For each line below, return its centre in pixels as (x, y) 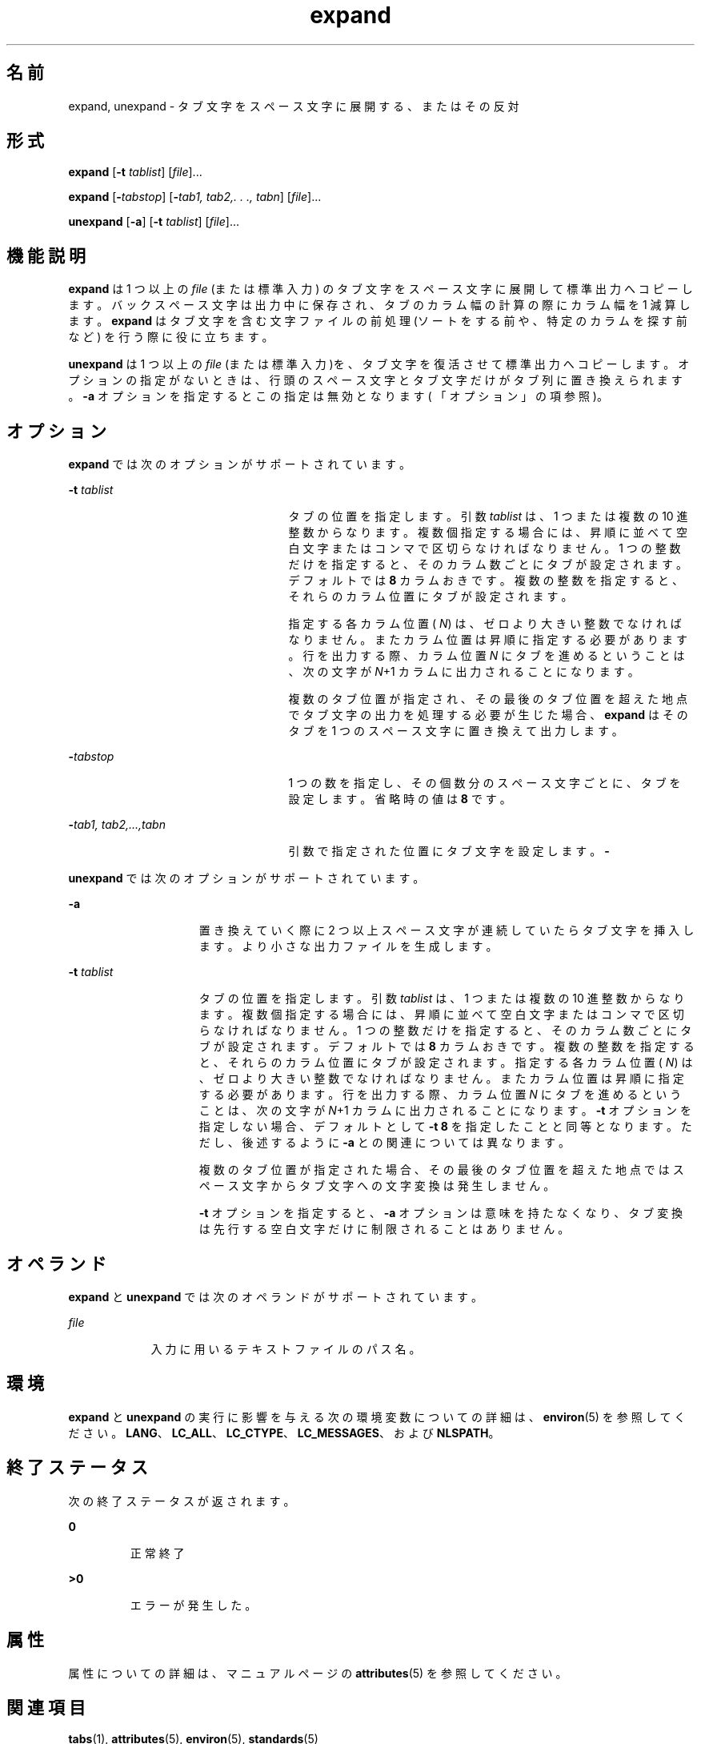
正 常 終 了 (157, 1553)
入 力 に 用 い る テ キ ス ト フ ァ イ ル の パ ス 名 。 (286, 1348)
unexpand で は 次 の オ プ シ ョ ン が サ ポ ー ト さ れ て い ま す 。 (246, 878)
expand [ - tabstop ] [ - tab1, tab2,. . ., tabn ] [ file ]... (195, 197)
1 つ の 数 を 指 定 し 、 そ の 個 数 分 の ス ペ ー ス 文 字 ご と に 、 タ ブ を (485, 783)
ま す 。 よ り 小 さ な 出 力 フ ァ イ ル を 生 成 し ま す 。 (348, 946)
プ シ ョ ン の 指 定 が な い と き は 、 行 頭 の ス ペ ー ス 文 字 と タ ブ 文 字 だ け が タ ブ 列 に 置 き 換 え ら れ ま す (375, 380)
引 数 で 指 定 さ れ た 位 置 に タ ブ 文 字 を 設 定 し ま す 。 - (449, 851)
